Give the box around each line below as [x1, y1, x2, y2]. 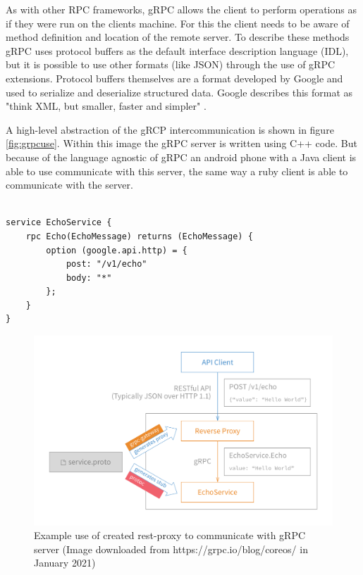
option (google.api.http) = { [46, 245, 187, 255]
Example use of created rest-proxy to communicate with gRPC [34, 528, 306, 543]
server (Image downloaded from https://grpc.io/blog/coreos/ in [34, 541, 308, 556]
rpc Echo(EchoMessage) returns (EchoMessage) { [25, 231, 253, 241]
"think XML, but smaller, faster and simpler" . [6, 99, 207, 113]
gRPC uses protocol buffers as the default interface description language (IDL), [6, 43, 349, 58]
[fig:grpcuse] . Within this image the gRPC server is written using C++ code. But [6, 136, 357, 151]
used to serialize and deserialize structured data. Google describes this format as [6, 84, 353, 99]
